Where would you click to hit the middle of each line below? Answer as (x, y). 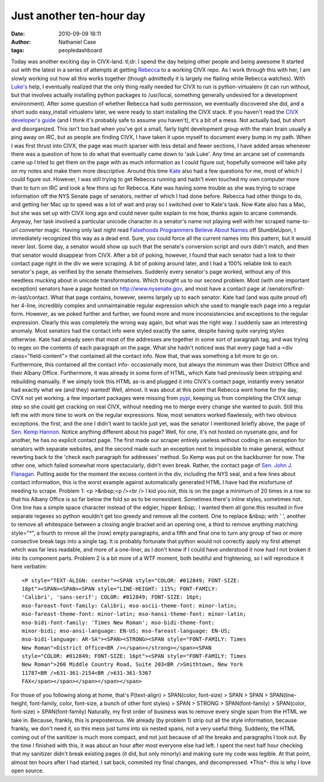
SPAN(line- (283, 695)
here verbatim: (29, 567)
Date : (18, 34)
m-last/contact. (30, 297)
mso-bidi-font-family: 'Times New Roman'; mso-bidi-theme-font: (118, 622)
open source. (28, 771)
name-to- (298, 221)
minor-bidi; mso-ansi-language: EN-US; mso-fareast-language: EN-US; (126, 631)
